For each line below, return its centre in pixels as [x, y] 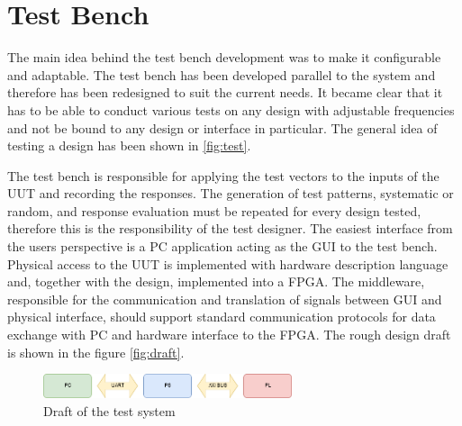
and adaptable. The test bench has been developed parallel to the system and [222, 74]
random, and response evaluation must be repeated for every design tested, [214, 210]
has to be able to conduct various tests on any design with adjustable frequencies [231, 109]
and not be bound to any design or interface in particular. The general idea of [222, 127]
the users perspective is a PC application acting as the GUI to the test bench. [222, 246]
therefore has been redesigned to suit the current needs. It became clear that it [225, 92]
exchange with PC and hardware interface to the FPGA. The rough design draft [229, 335]
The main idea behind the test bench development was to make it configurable [224, 57]
